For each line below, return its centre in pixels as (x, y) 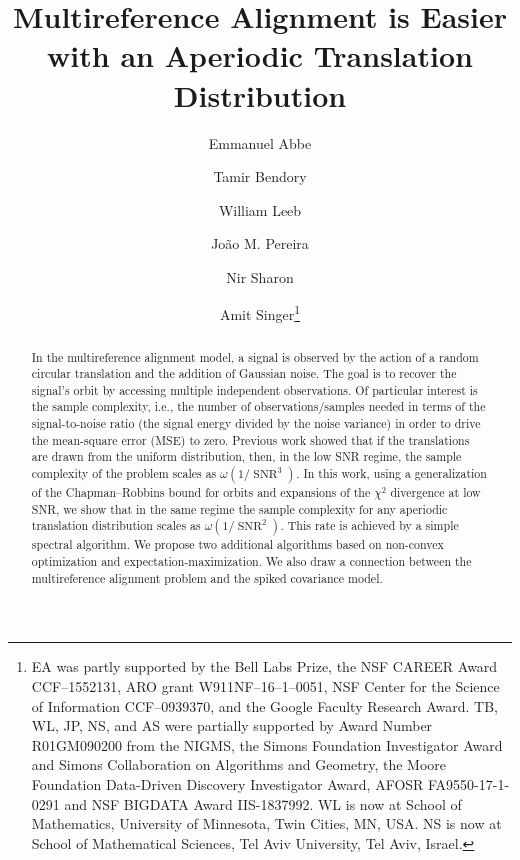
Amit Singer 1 (260, 313)
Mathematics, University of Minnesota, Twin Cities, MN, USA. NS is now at (266, 823)
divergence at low (435, 492)
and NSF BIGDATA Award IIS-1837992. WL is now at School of (263, 803)
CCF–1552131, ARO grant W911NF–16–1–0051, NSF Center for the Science (265, 686)
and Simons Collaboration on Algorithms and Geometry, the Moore (239, 764)
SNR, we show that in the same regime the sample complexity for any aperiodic (239, 508)
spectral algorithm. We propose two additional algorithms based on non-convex (237, 544)
